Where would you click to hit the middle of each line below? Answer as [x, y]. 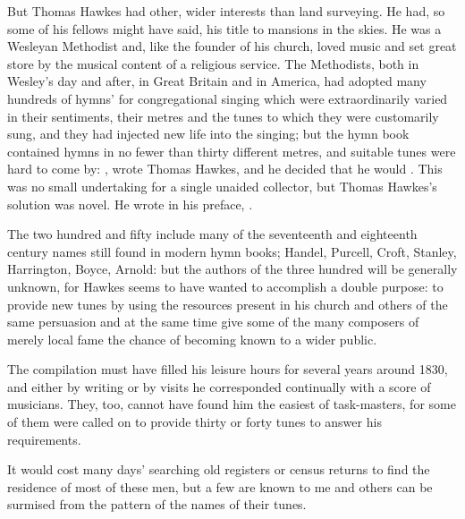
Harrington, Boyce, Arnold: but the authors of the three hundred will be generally [232, 269]
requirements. [44, 439]
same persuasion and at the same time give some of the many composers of [213, 322]
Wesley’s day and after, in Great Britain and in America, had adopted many [217, 81]
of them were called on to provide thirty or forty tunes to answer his [194, 422]
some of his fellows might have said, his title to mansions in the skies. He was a [224, 28]
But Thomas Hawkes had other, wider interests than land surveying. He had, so [226, 11]
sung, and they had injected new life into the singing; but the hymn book [208, 134]
